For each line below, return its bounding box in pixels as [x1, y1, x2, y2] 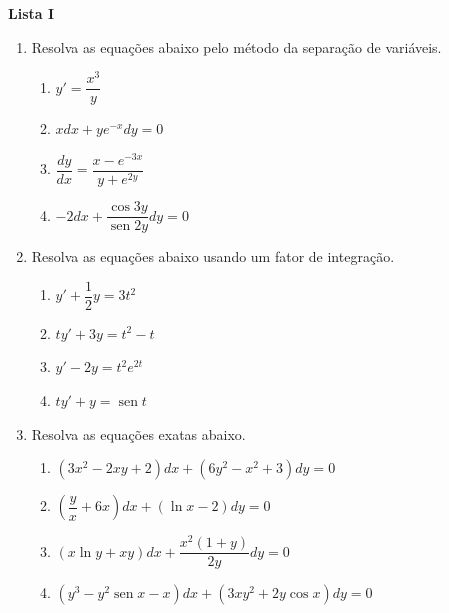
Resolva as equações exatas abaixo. [31, 423, 246, 444]
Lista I [8, 3, 55, 23]
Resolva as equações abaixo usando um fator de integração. [31, 246, 395, 267]
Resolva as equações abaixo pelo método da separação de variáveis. [31, 36, 442, 57]
